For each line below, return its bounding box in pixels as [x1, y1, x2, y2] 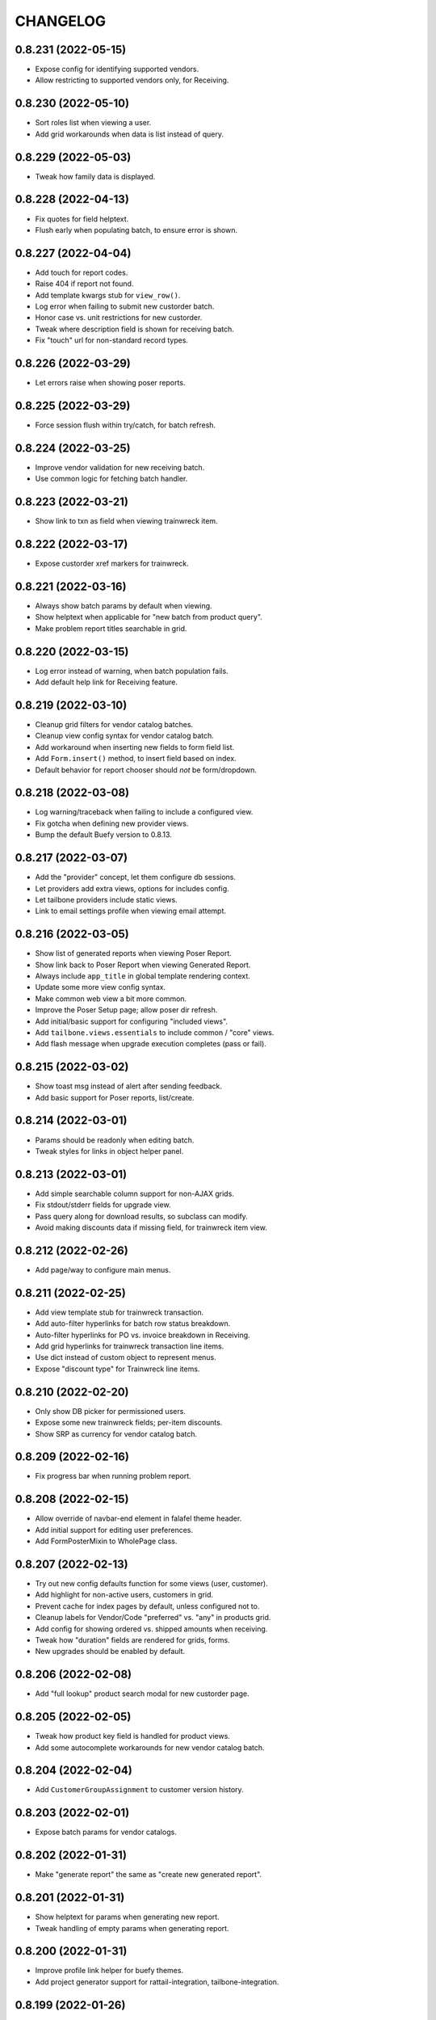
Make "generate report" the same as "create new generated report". [35, 1870, 262, 1879]
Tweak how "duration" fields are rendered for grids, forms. [35, 1635, 230, 1644]
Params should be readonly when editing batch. [35, 1135, 195, 1145]
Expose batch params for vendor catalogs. [35, 1827, 177, 1837]
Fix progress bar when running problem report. [35, 1471, 191, 1481]
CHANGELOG [15, 12, 107, 30]
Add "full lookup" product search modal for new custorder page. [35, 1689, 249, 1698]
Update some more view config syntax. [35, 983, 166, 992]
